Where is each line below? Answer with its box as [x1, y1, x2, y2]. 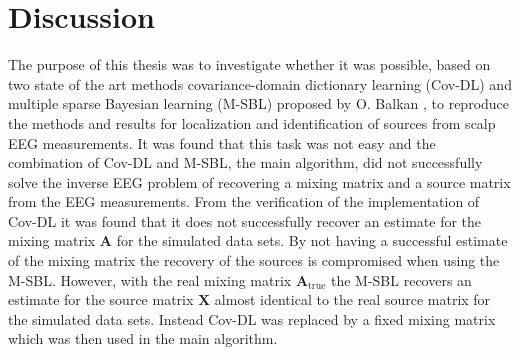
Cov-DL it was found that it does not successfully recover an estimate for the [8, 210, 482, 231]
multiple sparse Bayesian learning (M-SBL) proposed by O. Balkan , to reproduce [8, 93, 510, 114]
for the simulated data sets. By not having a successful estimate [116, 230, 508, 251]
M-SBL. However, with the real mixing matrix [8, 269, 292, 290]
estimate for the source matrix [8, 289, 194, 310]
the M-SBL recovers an [330, 269, 472, 290]
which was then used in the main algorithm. [8, 328, 278, 349]
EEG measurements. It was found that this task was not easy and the [8, 132, 436, 153]
